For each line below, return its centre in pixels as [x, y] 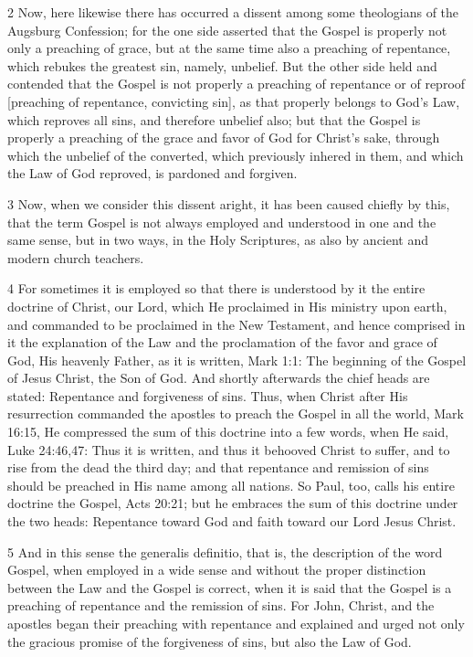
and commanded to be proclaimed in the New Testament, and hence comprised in [236, 324]
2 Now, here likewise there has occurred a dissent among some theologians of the [233, 12]
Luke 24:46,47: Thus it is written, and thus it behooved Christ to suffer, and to [229, 449]
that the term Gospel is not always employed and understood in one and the [222, 222]
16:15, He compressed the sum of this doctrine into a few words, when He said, [228, 432]
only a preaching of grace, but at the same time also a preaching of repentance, [229, 48]
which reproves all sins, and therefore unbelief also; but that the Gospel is [214, 119]
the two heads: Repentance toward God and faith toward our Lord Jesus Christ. [232, 521]
